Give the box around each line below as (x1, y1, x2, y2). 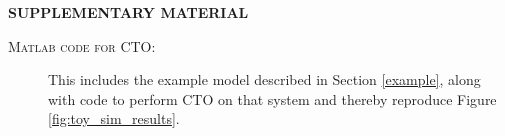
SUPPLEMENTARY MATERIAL (8, 2, 249, 22)
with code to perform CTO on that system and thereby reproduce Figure (48, 88, 497, 109)
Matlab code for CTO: (8, 35, 156, 56)
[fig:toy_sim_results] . (48, 108, 180, 129)
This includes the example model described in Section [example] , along (48, 69, 481, 90)
